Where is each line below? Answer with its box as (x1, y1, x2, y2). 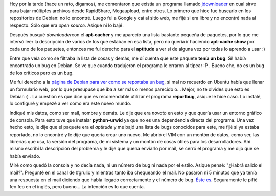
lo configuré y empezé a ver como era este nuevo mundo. (9, 100, 131, 107)
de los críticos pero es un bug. (9, 70, 74, 76)
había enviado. (9, 153, 41, 159)
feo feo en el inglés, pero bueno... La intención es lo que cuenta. (9, 184, 145, 190)
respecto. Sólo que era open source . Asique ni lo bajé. (9, 22, 124, 28)
